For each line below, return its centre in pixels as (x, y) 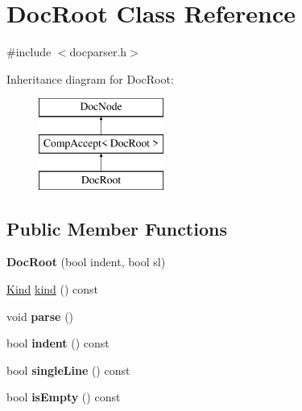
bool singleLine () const (68, 370)
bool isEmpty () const (64, 397)
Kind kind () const (53, 289)
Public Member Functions (117, 228)
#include (29, 52)
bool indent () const (58, 343)
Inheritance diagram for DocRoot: (90, 78)
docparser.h (98, 52)
